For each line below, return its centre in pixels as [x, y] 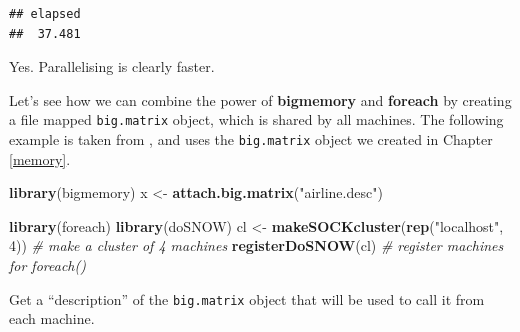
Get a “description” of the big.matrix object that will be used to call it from [247, 298]
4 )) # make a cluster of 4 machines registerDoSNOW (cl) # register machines [256, 245]
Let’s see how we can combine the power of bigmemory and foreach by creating [260, 99]
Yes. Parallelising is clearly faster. [112, 66]
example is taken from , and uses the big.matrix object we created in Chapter [251, 139]
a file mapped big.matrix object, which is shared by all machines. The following [256, 119]
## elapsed [45, 14]
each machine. [52, 318]
